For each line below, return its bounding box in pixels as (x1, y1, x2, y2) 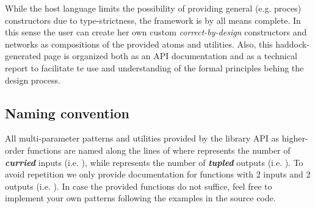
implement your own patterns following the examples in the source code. (5, 192, 276, 204)
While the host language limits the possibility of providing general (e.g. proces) (5, 2, 302, 14)
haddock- (275, 37, 310, 50)
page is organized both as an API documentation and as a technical (43, 49, 297, 62)
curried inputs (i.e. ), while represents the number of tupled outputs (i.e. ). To (5, 156, 303, 168)
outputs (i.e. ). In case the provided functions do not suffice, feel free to (5, 179, 272, 192)
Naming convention (5, 103, 130, 122)
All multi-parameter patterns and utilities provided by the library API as (5, 132, 280, 145)
